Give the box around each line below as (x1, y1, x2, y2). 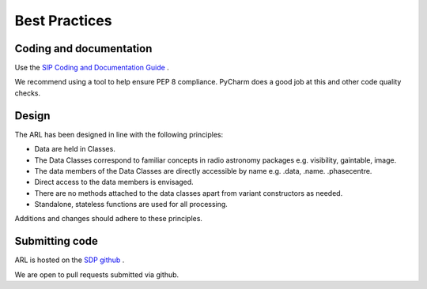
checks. (14, 88, 41, 98)
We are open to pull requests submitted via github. (14, 269, 179, 280)
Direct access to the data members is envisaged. (34, 178, 194, 187)
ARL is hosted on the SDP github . (14, 255, 125, 265)
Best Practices (14, 12, 112, 29)
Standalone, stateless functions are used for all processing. (34, 200, 229, 209)
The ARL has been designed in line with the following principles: (14, 129, 224, 139)
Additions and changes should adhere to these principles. (14, 214, 203, 223)
